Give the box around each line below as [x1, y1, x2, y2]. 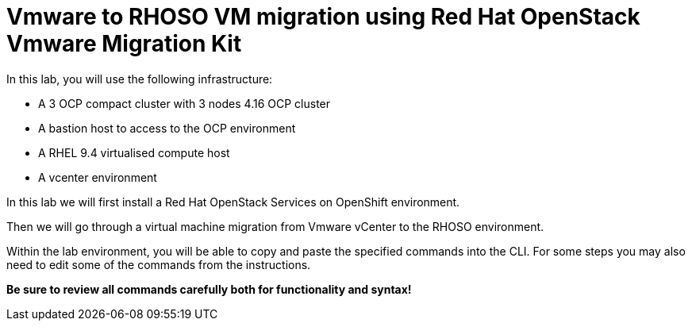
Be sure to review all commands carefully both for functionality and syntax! [6, 282, 412, 296]
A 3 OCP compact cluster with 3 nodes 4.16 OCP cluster [38, 96, 331, 110]
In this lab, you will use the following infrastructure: [6, 71, 273, 86]
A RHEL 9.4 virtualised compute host [38, 145, 230, 160]
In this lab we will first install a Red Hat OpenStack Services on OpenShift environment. [6, 194, 460, 209]
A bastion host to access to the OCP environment [38, 121, 296, 135]
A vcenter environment [38, 170, 157, 184]
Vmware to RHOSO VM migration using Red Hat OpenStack [6, 3, 640, 30]
